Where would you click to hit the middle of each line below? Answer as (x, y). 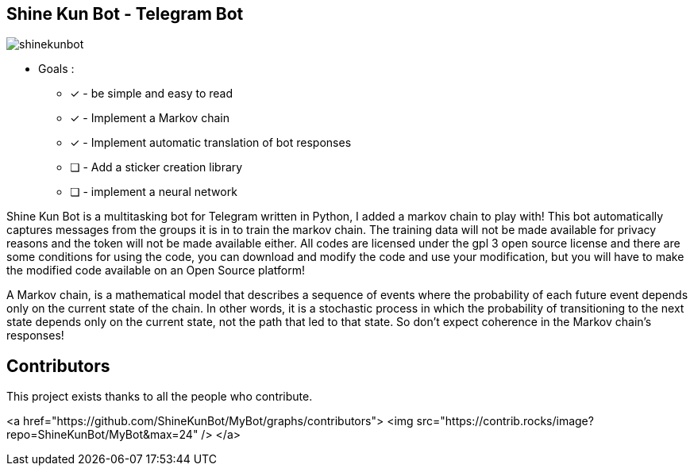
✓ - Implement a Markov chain (150, 118)
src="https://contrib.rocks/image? (505, 421)
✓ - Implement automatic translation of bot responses (211, 143)
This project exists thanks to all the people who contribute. (160, 397)
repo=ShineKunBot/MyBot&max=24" (102, 435)
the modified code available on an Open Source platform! (156, 271)
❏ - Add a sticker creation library (156, 167)
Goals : (56, 69)
